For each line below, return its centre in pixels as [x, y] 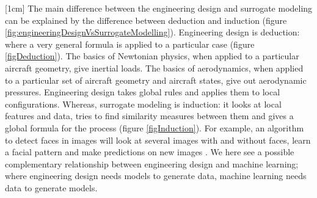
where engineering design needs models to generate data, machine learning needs [156, 176]
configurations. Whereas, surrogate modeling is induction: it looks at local [143, 104]
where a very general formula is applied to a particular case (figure [130, 44]
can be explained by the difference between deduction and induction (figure [146, 20]
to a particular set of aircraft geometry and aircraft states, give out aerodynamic [156, 80]
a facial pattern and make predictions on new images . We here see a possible [150, 152]
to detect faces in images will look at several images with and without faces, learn [158, 140]
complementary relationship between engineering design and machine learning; [152, 163]
